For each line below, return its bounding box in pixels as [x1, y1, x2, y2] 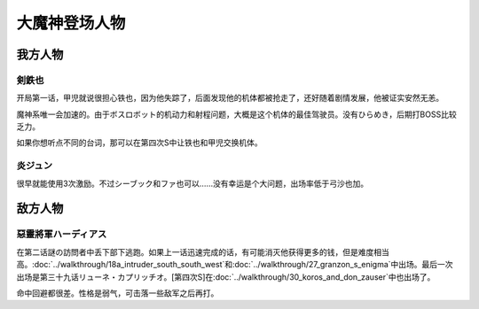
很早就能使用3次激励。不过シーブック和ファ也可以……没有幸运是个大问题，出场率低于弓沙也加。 [16, 178, 369, 189]
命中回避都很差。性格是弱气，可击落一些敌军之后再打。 [16, 288, 219, 298]
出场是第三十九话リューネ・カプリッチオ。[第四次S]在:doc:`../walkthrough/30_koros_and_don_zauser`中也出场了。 [16, 271, 436, 282]
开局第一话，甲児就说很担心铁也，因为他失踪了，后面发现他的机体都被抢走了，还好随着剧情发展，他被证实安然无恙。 [16, 93, 444, 104]
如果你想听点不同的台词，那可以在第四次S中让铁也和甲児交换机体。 [16, 137, 263, 148]
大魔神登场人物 [16, 13, 126, 33]
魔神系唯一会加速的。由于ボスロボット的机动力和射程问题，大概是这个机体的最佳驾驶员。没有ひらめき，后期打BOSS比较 [16, 109, 457, 120]
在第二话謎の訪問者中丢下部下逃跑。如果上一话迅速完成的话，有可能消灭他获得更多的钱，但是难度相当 [16, 246, 389, 257]
